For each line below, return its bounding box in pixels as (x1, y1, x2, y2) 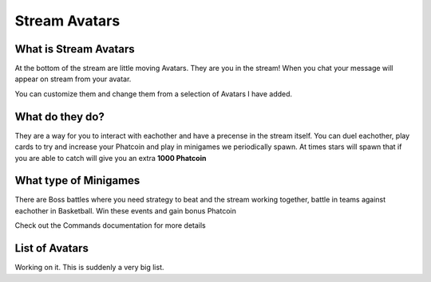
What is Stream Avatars (14, 42, 135, 56)
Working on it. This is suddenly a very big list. (14, 263, 164, 272)
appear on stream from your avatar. (14, 74, 132, 84)
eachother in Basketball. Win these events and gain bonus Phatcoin (14, 206, 237, 215)
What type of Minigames (14, 174, 140, 187)
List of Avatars (14, 241, 89, 255)
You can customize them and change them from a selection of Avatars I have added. (14, 88, 293, 99)
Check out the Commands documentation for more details (14, 221, 207, 230)
